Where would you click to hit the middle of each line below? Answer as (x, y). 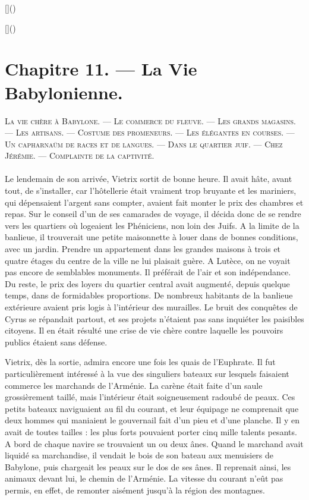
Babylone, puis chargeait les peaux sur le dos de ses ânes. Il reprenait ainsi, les (148, 466)
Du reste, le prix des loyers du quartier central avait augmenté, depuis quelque (147, 283)
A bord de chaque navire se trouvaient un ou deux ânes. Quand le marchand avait (154, 443)
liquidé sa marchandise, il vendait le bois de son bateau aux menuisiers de (139, 455)
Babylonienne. (64, 92)
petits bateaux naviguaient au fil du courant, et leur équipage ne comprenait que (152, 408)
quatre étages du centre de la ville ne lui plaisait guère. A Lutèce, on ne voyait (148, 260)
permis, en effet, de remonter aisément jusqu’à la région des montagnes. (135, 490)
